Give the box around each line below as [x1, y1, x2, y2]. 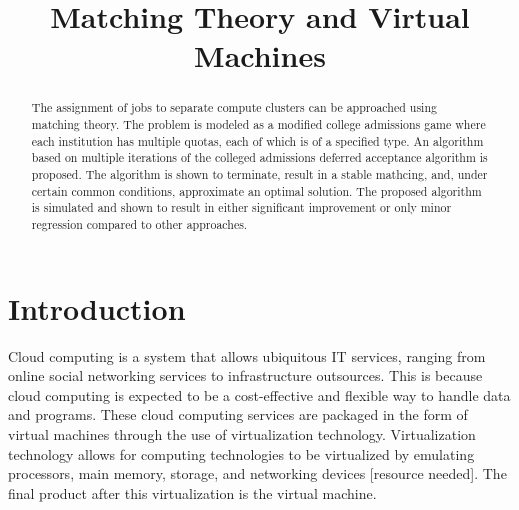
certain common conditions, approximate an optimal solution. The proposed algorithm [31, 182, 482, 199]
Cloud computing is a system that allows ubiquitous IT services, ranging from [8, 345, 486, 366]
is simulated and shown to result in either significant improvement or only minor [31, 199, 452, 216]
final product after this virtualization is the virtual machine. [8, 482, 377, 503]
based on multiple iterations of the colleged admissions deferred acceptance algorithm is [31, 149, 488, 166]
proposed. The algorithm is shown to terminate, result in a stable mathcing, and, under [31, 165, 488, 182]
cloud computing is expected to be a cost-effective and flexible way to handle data [8, 384, 511, 405]
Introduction [8, 287, 186, 328]
